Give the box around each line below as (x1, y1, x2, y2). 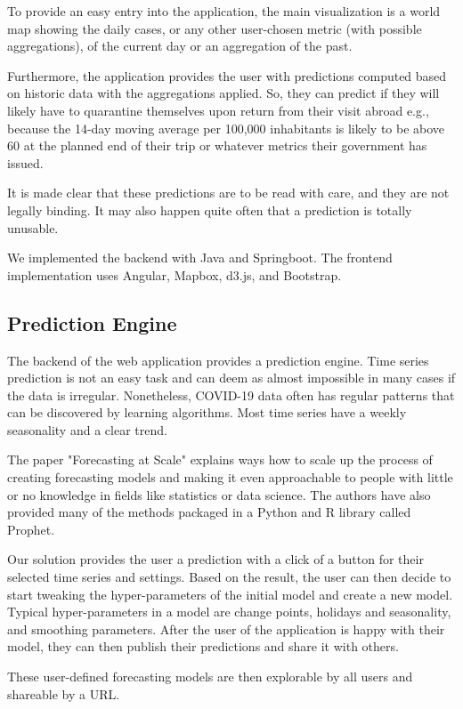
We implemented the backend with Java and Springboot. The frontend (7, 248, 393, 267)
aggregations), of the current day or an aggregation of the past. (7, 36, 353, 55)
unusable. (7, 218, 59, 237)
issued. (7, 153, 44, 172)
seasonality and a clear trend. (7, 420, 167, 439)
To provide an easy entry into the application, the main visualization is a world (7, 2, 441, 20)
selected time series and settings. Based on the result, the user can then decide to (7, 568, 451, 586)
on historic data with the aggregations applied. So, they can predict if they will (7, 84, 440, 102)
